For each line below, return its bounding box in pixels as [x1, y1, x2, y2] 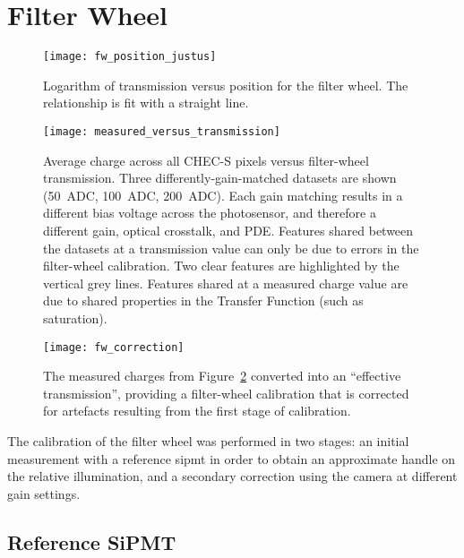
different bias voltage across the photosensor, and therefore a [43, 203, 376, 222]
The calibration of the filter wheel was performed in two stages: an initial [7, 432, 409, 450]
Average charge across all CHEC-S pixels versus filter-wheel [43, 150, 369, 169]
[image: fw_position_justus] [43, 50, 217, 64]
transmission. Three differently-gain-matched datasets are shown [43, 168, 397, 187]
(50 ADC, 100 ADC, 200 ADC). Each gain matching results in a [43, 185, 403, 204]
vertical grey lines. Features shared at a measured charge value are [43, 273, 408, 292]
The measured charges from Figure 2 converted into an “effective [43, 366, 401, 385]
